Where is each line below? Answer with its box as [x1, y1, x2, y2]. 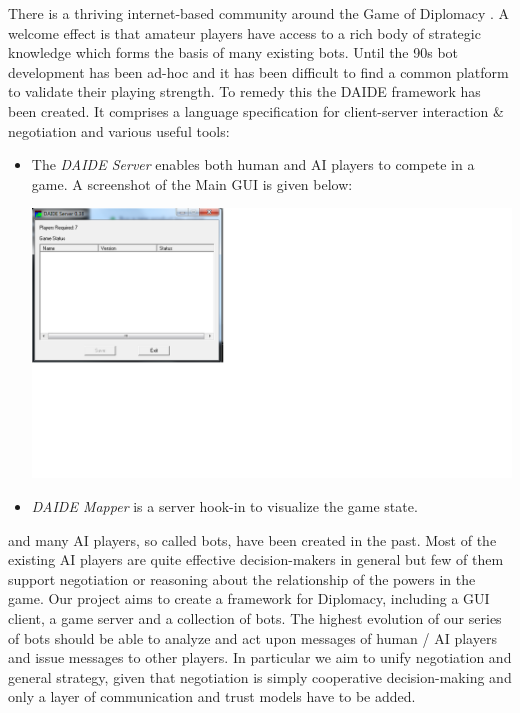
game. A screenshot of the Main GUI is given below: [31, 173, 353, 194]
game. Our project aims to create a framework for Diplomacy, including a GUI [8, 588, 490, 609]
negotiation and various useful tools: [8, 120, 230, 141]
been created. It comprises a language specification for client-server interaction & [8, 100, 504, 121]
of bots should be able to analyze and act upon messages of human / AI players [8, 627, 497, 648]
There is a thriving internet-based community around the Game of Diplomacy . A [8, 3, 510, 23]
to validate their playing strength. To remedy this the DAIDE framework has [8, 81, 481, 102]
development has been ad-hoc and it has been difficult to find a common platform [8, 61, 509, 82]
